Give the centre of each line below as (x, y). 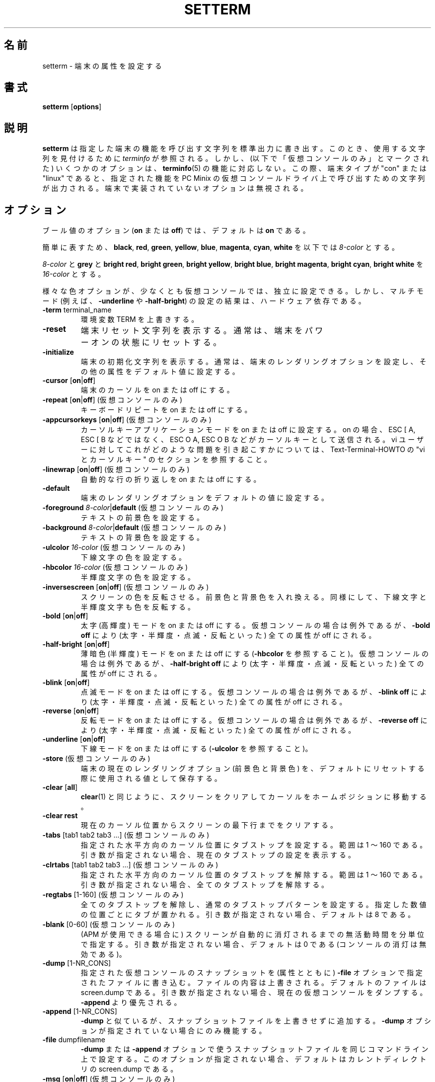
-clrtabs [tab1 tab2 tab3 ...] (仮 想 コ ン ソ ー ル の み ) (130, 865)
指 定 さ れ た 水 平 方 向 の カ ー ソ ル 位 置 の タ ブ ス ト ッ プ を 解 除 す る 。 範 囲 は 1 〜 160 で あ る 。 (254, 875)
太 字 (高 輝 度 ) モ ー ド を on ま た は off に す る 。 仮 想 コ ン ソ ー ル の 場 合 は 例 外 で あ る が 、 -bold (255, 625)
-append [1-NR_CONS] (80, 1011)
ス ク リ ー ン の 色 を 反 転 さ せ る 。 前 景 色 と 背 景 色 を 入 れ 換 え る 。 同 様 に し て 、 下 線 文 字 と (254, 597)
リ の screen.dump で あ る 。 (129, 1069)
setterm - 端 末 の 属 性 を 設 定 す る (102, 66)
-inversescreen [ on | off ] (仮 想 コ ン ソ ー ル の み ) (126, 587)
